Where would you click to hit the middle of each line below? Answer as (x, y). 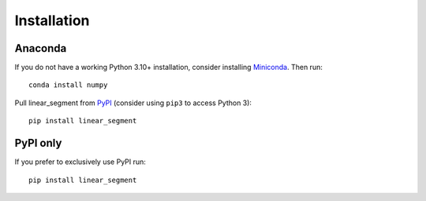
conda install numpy (68, 85)
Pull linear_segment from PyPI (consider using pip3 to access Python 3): (133, 103)
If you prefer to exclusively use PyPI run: (80, 162)
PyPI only (38, 143)
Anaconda (41, 48)
